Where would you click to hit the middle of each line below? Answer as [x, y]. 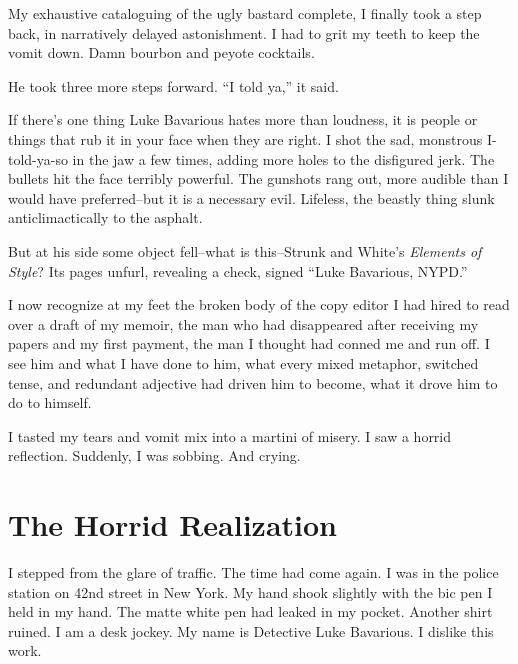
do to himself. [50, 402]
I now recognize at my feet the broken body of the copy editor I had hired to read [259, 304]
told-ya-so [38, 158]
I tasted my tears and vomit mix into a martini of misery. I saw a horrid [230, 435]
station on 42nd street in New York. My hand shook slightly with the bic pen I [250, 591]
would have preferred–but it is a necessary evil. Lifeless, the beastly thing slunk [251, 197]
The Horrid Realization [173, 524]
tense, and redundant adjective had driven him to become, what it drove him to [253, 382]
